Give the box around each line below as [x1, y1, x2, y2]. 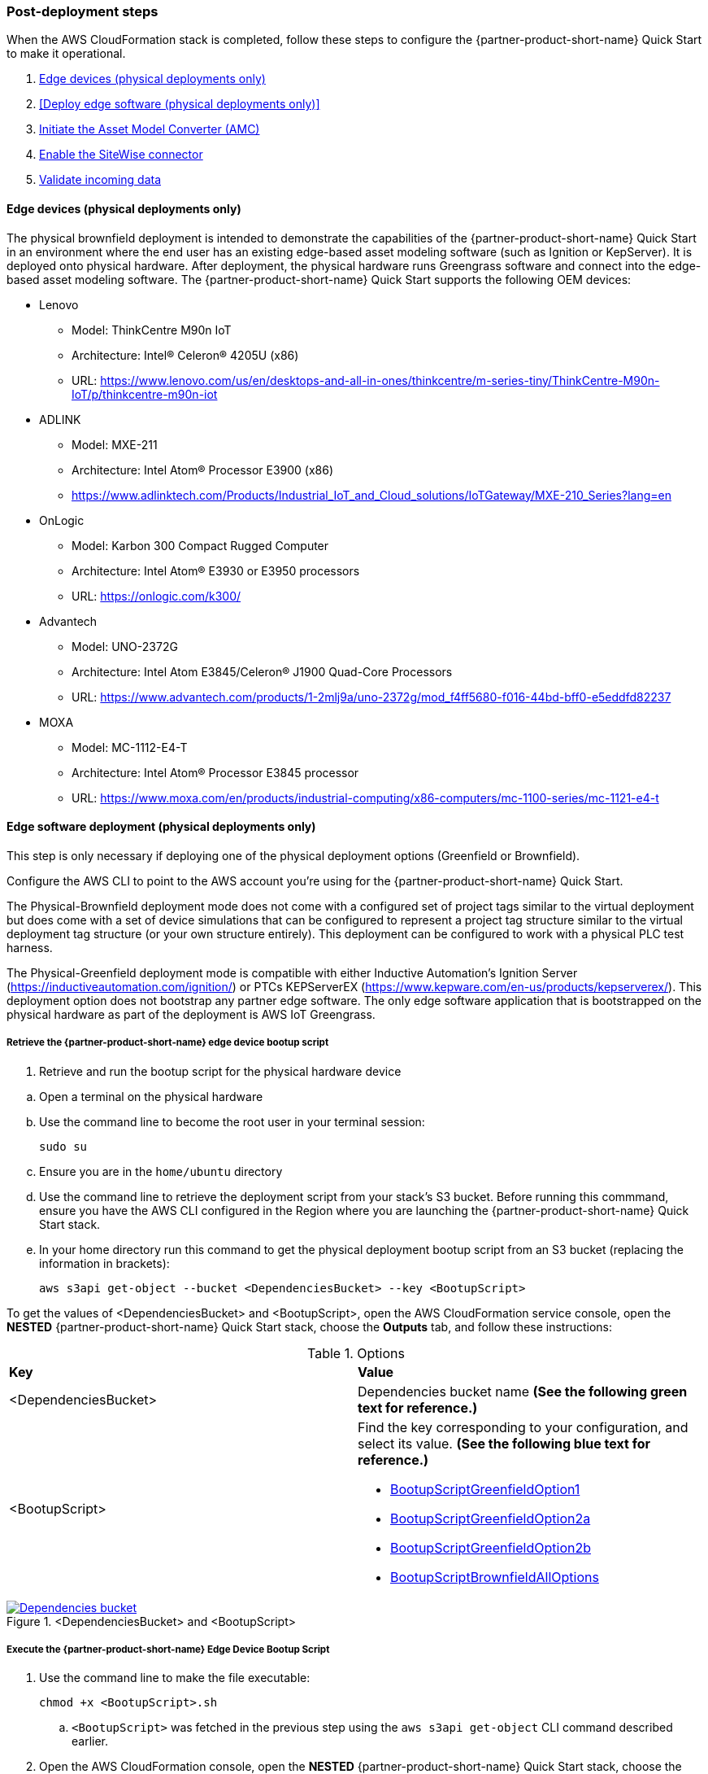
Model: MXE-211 [72, 437, 158, 452]
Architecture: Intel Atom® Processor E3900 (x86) [72, 462, 334, 477]
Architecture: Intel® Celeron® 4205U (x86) [72, 347, 299, 362]
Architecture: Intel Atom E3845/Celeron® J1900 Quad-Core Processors [72, 664, 453, 679]
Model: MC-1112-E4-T [72, 740, 188, 754]
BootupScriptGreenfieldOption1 [390, 1480, 580, 1497]
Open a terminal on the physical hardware [39, 1089, 263, 1103]
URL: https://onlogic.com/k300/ [72, 588, 241, 603]
